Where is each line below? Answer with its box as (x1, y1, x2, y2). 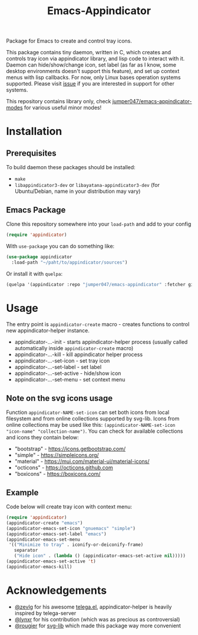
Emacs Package (6, 205, 66, 215)
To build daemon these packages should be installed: (6, 164, 136, 171)
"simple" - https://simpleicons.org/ (14, 452, 99, 459)
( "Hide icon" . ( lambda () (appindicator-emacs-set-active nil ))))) (14, 553, 186, 559)
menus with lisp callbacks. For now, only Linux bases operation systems (6, 74, 181, 81)
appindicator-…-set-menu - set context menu (14, 376, 126, 383)
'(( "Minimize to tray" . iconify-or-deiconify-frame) (8, 542, 144, 548)
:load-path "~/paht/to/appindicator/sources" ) (11, 259, 128, 265)
